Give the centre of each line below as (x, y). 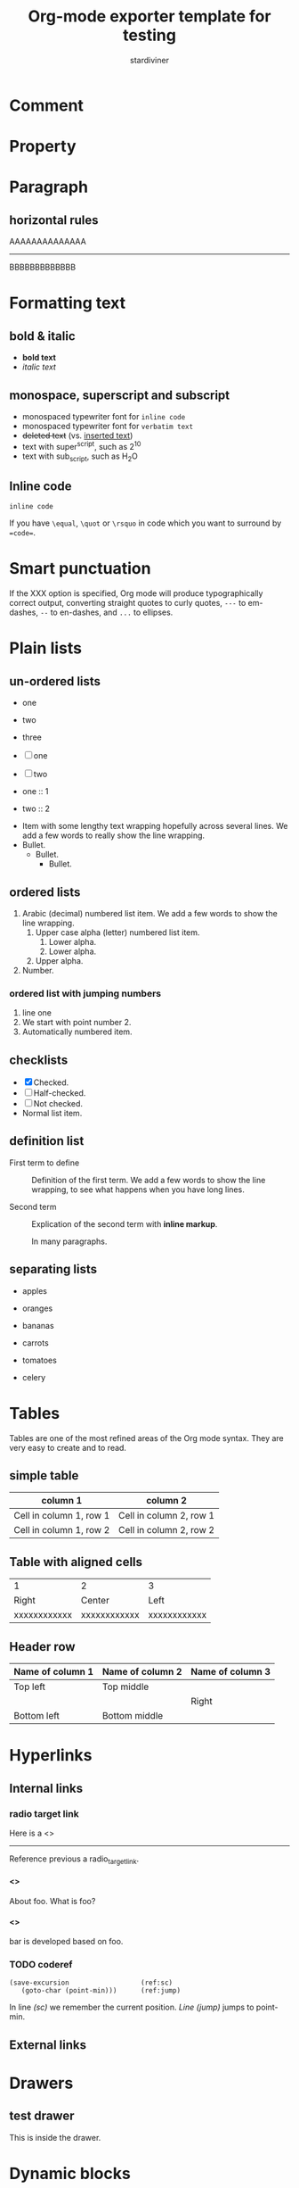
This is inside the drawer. (55, 2137)
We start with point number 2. (77, 1023)
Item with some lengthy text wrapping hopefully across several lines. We (155, 826)
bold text (39, 358)
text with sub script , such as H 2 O (80, 457)
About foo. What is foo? (53, 1901)
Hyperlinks (51, 1756)
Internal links (46, 1788)
